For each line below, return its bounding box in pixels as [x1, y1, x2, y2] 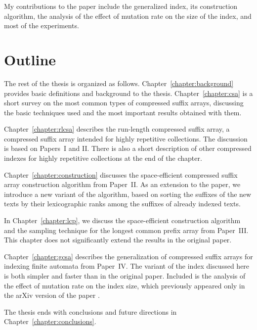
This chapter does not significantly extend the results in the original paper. [4, 235, 232, 245]
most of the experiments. [4, 20, 79, 31]
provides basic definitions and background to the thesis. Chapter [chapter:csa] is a [4, 88, 253, 98]
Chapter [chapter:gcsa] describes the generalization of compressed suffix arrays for [4, 251, 253, 261]
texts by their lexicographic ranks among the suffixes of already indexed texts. [4, 198, 241, 209]
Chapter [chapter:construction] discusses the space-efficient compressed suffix [4, 169, 238, 180]
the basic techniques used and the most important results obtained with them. [4, 107, 242, 117]
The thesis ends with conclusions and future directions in [4, 306, 177, 317]
